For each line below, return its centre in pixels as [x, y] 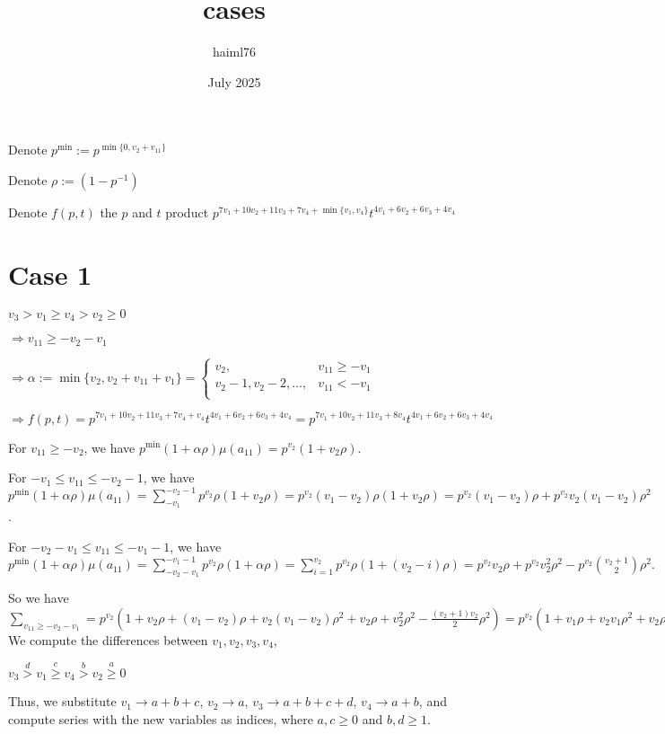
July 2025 [234, 81]
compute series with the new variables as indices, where [161, 718]
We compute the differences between [108, 639]
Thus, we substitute [62, 701]
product [187, 212]
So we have [39, 598]
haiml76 [234, 52]
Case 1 [50, 274]
